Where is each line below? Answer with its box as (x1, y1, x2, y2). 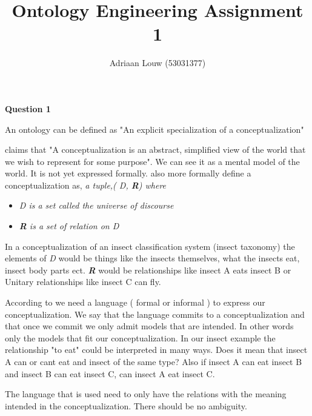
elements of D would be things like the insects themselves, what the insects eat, (5, 252, 300, 264)
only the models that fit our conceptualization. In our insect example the (5, 331, 276, 344)
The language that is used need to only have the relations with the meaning (5, 387, 287, 400)
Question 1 (5, 102, 51, 115)
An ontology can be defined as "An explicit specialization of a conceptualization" (5, 122, 304, 135)
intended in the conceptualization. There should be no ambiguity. (5, 399, 247, 412)
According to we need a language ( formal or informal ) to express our (5, 296, 265, 309)
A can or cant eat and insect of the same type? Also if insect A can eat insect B (5, 355, 302, 367)
